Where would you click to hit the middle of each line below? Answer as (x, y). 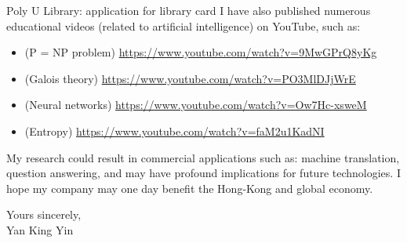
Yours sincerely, (44, 214)
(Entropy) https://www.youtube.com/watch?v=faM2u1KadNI (174, 131)
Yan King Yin (40, 229)
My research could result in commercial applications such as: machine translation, (203, 157)
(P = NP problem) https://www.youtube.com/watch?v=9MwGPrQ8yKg (201, 52)
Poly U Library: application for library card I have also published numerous (189, 10)
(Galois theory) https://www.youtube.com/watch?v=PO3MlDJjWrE (190, 78)
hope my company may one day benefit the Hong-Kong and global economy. (190, 188)
